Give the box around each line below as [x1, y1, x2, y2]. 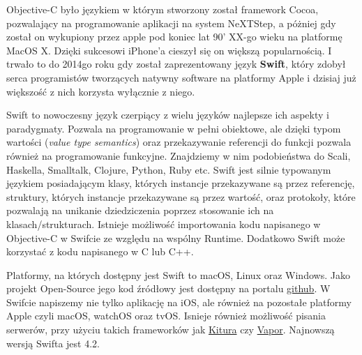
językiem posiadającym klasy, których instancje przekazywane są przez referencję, [6, 176, 355, 190]
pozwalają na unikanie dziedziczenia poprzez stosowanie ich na [6, 203, 274, 218]
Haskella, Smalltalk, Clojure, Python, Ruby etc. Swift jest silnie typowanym [6, 162, 331, 176]
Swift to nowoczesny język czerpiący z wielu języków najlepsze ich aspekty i [6, 107, 329, 122]
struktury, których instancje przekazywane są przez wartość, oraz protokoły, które [6, 189, 356, 204]
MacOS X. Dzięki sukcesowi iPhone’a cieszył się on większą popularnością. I [6, 43, 332, 57]
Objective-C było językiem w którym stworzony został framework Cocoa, [6, 2, 319, 16]
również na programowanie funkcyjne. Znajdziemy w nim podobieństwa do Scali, [6, 148, 351, 163]
